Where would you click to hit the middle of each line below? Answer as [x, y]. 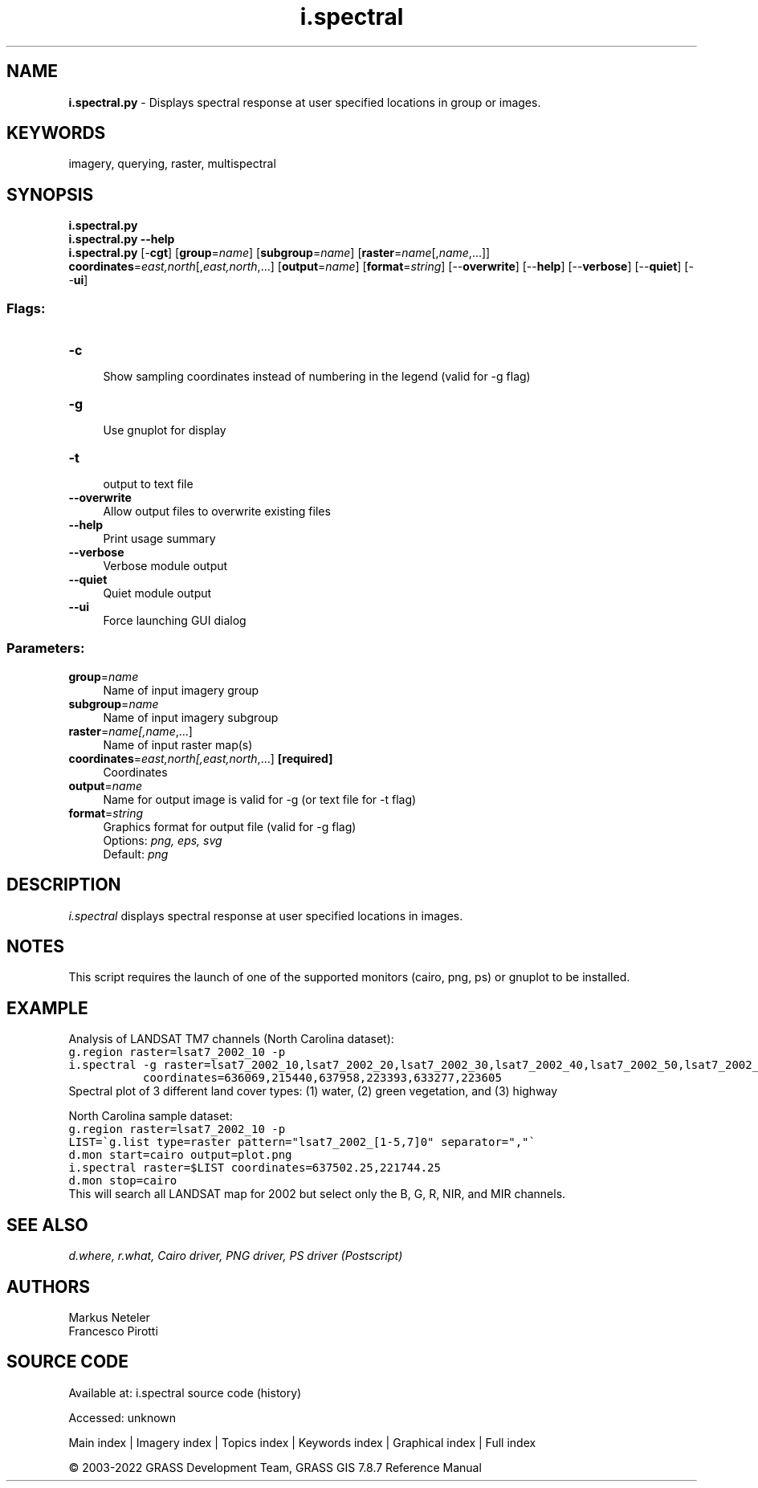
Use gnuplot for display [165, 430]
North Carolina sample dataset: [151, 1116]
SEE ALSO [47, 1225]
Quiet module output [157, 593]
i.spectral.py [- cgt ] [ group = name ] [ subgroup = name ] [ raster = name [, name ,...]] [279, 253]
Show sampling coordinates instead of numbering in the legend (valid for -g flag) [317, 377]
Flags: [26, 308]
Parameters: [46, 648]
